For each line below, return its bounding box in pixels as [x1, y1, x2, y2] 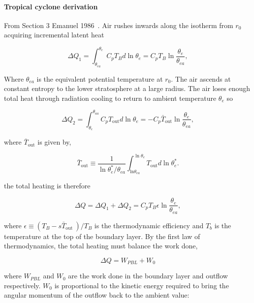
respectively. [4, 280, 41, 290]
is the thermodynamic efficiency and [94, 220, 204, 230]
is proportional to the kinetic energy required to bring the [54, 280, 229, 290]
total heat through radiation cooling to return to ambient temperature [4, 92, 217, 103]
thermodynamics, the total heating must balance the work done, [4, 241, 198, 251]
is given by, [37, 137, 71, 147]
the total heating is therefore [4, 181, 91, 191]
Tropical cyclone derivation [4, 1, 98, 11]
